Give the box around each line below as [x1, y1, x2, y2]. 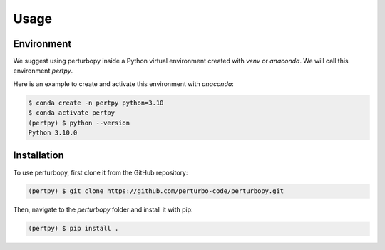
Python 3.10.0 [28, 129, 78, 137]
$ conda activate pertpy [28, 109, 115, 117]
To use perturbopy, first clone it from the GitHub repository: [13, 168, 188, 177]
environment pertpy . [13, 66, 73, 75]
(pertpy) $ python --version [28, 118, 130, 127]
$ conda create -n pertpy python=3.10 [28, 98, 164, 107]
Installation [13, 150, 64, 162]
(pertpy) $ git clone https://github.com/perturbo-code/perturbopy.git [28, 187, 284, 195]
